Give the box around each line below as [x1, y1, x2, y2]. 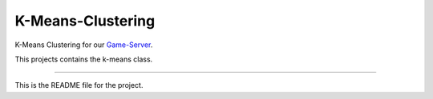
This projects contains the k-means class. [14, 54, 153, 64]
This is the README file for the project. [14, 81, 144, 90]
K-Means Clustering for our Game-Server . [14, 40, 153, 49]
